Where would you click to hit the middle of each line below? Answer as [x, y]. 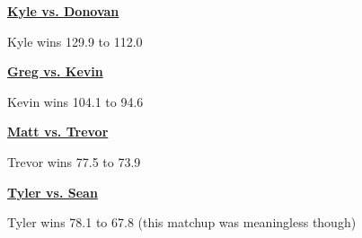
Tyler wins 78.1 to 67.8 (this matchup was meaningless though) [182, 222]
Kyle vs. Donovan [63, 11]
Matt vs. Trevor [58, 132]
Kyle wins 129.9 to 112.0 [75, 41]
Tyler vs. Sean [53, 192]
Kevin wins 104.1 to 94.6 [75, 101]
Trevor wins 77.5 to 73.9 [74, 161]
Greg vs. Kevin [55, 71]
